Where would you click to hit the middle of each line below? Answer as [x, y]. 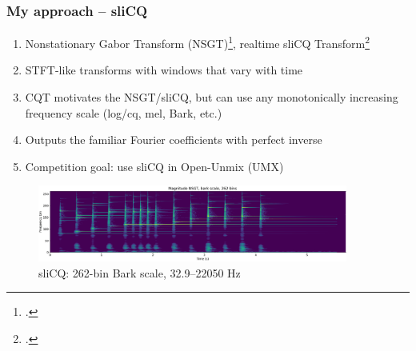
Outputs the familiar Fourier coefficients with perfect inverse [174, 140]
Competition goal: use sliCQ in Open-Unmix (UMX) [154, 166]
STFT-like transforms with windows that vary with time [164, 70]
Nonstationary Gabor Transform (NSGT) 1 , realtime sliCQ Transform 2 [197, 42]
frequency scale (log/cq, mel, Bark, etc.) [124, 112]
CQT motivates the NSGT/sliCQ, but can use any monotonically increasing [212, 97]
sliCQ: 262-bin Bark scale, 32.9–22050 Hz [140, 272]
